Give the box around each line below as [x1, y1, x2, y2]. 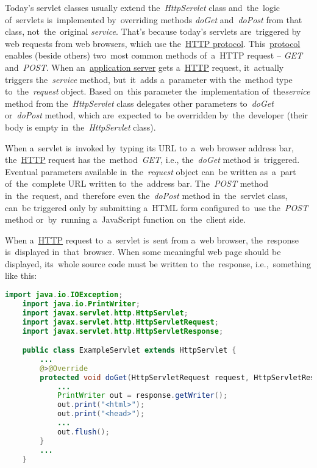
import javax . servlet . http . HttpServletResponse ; [22, 326, 224, 336]
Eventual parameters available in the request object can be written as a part [5, 165, 296, 178]
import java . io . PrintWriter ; [22, 299, 140, 308]
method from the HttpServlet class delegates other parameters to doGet [5, 96, 274, 109]
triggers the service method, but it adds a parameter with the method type [5, 73, 293, 85]
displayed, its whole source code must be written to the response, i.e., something [5, 257, 311, 270]
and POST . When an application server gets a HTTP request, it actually [5, 60, 284, 73]
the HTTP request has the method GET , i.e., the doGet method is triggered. [5, 153, 300, 166]
